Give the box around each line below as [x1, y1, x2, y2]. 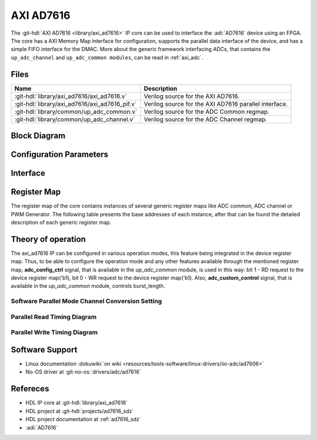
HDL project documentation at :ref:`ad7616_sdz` [25, 416, 141, 423]
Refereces [11, 384, 49, 394]
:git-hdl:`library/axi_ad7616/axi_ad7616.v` [14, 92, 127, 100]
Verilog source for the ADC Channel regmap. [144, 115, 267, 123]
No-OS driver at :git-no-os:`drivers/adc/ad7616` [25, 368, 141, 375]
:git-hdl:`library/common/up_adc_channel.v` [14, 115, 135, 123]
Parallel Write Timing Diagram [11, 328, 98, 337]
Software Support [11, 344, 77, 355]
